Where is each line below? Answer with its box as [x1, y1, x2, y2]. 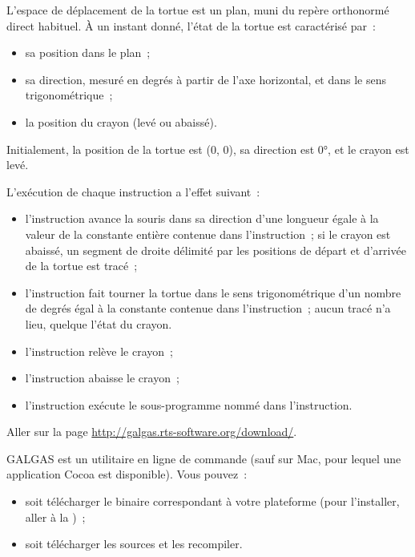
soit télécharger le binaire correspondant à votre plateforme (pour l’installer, [25, 493, 400, 510]
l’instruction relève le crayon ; [25, 342, 173, 359]
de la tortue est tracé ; [25, 257, 138, 274]
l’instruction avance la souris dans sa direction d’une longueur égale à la [25, 210, 379, 227]
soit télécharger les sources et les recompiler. [25, 535, 243, 552]
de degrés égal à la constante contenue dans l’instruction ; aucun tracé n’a [25, 300, 391, 317]
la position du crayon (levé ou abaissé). [25, 113, 217, 130]
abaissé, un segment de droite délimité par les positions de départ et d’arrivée [25, 241, 406, 258]
